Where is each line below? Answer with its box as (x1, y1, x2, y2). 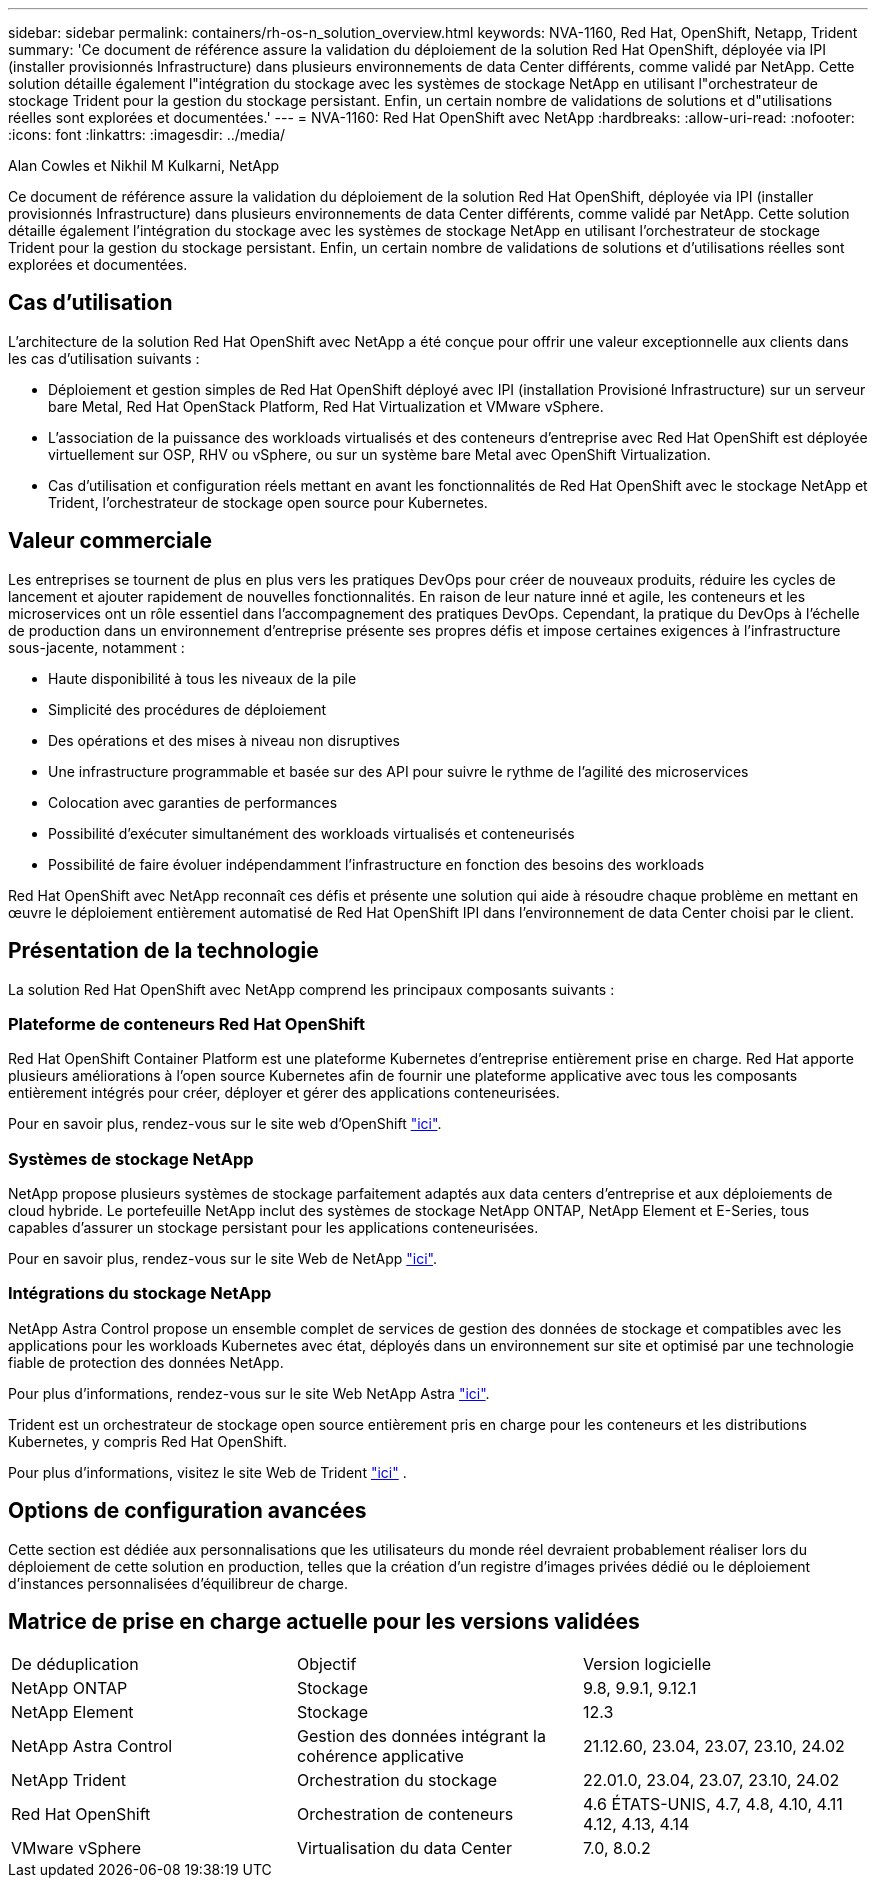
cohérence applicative (296, 1746, 464, 1767)
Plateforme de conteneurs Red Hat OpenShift (8, 1013, 365, 1034)
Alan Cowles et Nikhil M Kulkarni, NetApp (8, 157, 280, 174)
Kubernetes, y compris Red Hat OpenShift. (8, 1432, 287, 1450)
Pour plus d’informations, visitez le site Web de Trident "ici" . (8, 1463, 407, 1481)
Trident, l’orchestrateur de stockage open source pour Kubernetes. (48, 493, 488, 511)
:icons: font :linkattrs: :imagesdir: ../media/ (8, 126, 286, 143)
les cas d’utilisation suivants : (8, 349, 200, 367)
